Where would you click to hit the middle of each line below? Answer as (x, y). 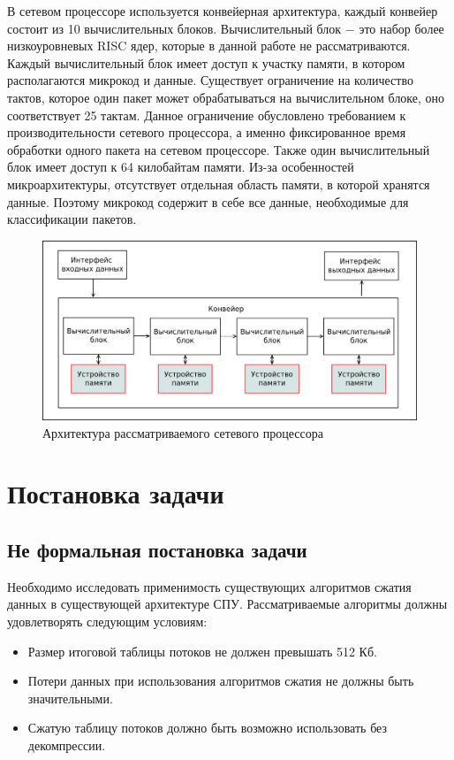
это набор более (401, 28)
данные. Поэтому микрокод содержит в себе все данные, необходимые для (208, 201)
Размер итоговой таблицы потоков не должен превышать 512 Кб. (202, 651)
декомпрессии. (67, 745)
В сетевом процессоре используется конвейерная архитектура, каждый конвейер (223, 11)
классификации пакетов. (72, 219)
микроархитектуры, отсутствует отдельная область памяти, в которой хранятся (219, 184)
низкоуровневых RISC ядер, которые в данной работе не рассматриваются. (209, 46)
